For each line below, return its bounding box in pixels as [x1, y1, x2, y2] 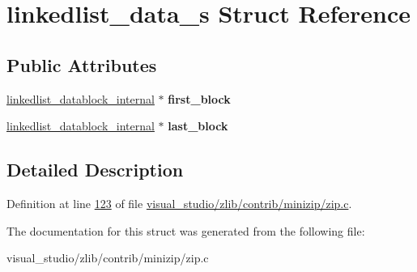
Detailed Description [6, 157, 184, 182]
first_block [168, 90, 231, 107]
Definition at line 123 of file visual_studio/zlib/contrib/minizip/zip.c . [6, 194, 352, 211]
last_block [168, 117, 228, 134]
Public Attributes [6, 52, 157, 77]
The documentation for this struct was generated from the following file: [6, 222, 365, 239]
